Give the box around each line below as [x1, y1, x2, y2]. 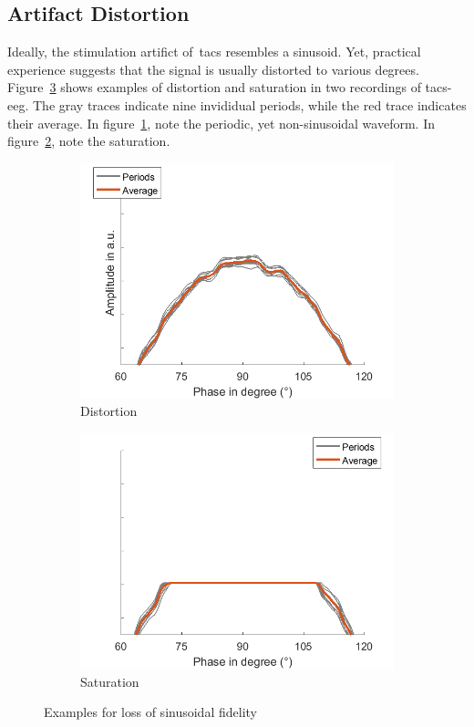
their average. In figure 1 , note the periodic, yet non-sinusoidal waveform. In [7, 113, 435, 132]
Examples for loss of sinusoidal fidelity [44, 702, 257, 722]
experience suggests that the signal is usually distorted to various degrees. [7, 59, 419, 78]
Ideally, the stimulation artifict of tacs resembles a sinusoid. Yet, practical [7, 42, 421, 61]
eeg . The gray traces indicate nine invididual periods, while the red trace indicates [7, 95, 467, 114]
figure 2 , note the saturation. [7, 131, 170, 151]
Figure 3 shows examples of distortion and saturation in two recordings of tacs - [7, 78, 452, 97]
